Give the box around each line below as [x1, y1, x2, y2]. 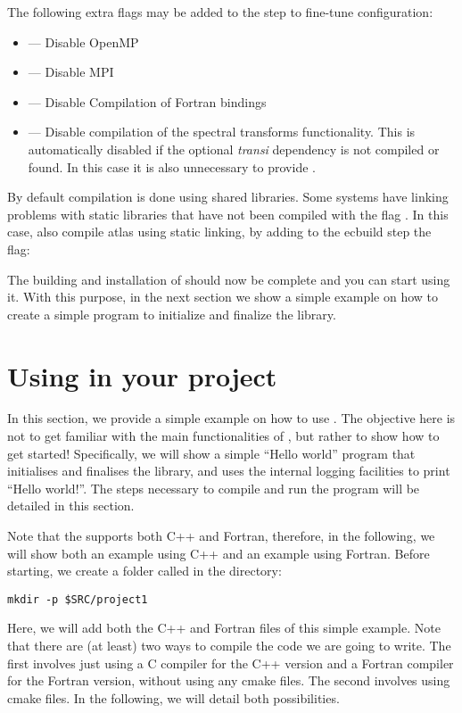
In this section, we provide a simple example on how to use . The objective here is [7, 409, 456, 427]
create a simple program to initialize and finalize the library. [7, 304, 336, 323]
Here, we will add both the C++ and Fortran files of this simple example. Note [7, 618, 441, 637]
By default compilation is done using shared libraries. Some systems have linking [7, 187, 449, 206]
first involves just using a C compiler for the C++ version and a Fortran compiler [7, 653, 454, 672]
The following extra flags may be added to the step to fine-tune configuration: [7, 3, 433, 21]
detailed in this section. [7, 496, 135, 515]
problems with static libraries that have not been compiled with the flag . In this [7, 204, 449, 223]
